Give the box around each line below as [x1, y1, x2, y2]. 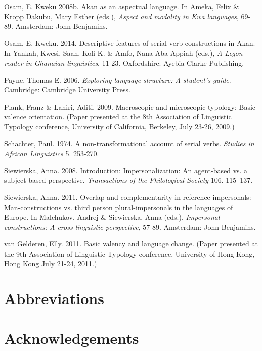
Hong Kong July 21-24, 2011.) [4, 258, 97, 269]
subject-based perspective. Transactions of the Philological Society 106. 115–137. [4, 175, 253, 185]
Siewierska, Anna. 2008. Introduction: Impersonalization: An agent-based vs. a [4, 165, 248, 175]
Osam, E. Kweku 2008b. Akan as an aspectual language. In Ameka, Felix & [4, 1, 239, 11]
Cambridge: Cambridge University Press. [4, 84, 130, 95]
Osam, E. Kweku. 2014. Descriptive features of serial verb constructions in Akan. [4, 37, 255, 48]
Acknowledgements [4, 327, 139, 348]
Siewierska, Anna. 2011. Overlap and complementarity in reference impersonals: [4, 191, 251, 202]
